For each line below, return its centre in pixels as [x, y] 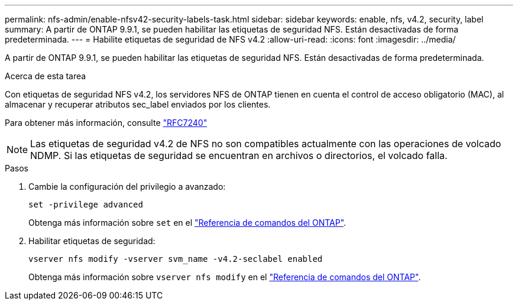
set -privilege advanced [86, 205]
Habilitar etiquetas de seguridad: [92, 241]
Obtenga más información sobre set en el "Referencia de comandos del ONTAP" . [187, 223]
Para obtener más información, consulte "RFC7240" [106, 123]
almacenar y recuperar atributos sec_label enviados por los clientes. [138, 104]
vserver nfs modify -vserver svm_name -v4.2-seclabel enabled [176, 259]
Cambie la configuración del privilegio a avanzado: [127, 186]
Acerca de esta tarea [46, 76]
